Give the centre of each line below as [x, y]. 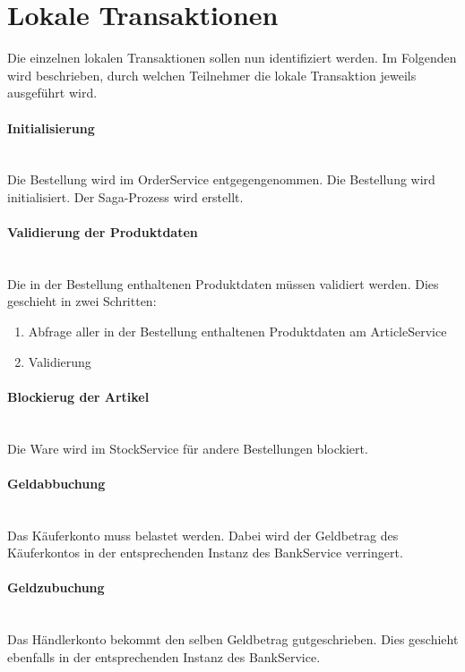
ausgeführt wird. [52, 93]
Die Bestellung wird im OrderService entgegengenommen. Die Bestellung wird [221, 179]
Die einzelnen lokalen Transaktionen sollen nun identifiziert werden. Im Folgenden [232, 58]
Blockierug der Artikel [78, 396]
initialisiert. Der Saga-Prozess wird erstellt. [125, 196]
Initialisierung [51, 128]
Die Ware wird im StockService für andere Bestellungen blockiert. [188, 448]
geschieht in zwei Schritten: [82, 301]
